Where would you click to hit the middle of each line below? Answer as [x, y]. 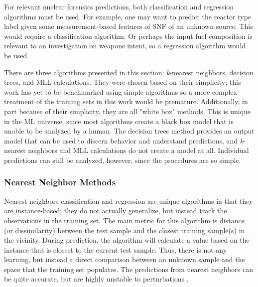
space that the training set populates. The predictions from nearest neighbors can [129, 269]
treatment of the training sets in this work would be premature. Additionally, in [126, 101]
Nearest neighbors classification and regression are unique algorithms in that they [129, 201]
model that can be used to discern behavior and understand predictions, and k [124, 140]
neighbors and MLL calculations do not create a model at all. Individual [138, 150]
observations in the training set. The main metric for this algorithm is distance [124, 220]
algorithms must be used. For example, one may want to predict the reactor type [128, 16]
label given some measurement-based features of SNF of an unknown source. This [129, 26]
